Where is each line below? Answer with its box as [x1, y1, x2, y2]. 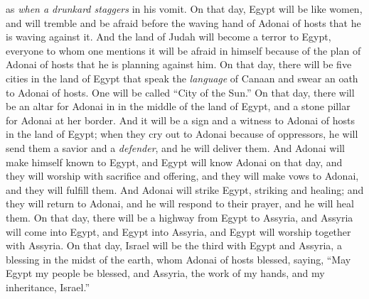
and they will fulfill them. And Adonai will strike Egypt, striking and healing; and [6, 182, 364, 197]
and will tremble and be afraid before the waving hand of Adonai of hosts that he [6, 15, 361, 30]
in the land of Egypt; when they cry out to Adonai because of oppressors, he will [6, 126, 358, 141]
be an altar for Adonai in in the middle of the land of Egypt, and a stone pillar [6, 99, 351, 114]
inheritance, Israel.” [6, 279, 90, 294]
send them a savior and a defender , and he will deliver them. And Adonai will [6, 140, 345, 155]
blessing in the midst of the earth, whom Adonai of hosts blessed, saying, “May [6, 251, 351, 266]
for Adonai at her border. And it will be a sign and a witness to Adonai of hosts [6, 112, 355, 127]
